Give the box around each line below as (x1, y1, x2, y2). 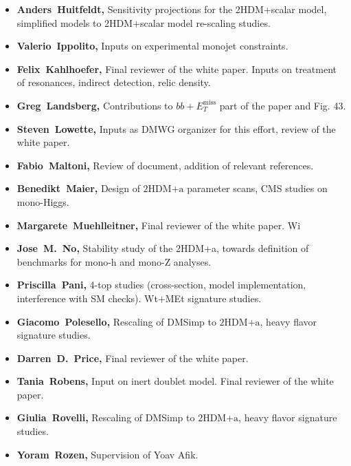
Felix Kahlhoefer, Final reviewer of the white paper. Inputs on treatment (16, 61, 337, 76)
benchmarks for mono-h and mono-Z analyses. (16, 254, 212, 268)
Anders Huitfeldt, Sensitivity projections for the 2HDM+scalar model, (16, 2, 327, 16)
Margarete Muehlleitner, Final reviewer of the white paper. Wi (16, 218, 301, 232)
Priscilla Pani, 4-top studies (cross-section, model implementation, (16, 277, 306, 292)
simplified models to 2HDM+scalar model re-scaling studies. (16, 15, 271, 30)
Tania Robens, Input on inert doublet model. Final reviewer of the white (16, 374, 334, 388)
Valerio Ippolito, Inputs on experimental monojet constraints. (16, 39, 288, 53)
